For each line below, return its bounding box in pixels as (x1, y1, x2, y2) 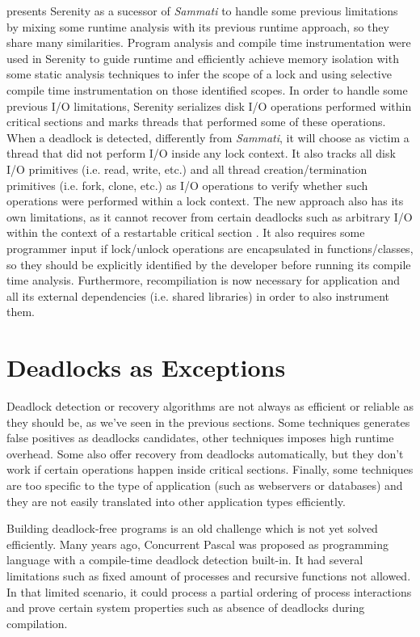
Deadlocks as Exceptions (6, 351, 286, 384)
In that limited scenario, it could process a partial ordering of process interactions (6, 583, 412, 600)
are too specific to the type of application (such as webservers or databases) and (6, 476, 403, 493)
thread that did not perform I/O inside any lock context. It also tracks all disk (6, 145, 396, 162)
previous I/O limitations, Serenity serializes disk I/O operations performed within (6, 97, 412, 114)
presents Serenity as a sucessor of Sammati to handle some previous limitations (6, 2, 398, 19)
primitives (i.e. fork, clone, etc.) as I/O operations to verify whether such (6, 176, 368, 193)
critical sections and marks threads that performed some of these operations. (6, 113, 386, 130)
